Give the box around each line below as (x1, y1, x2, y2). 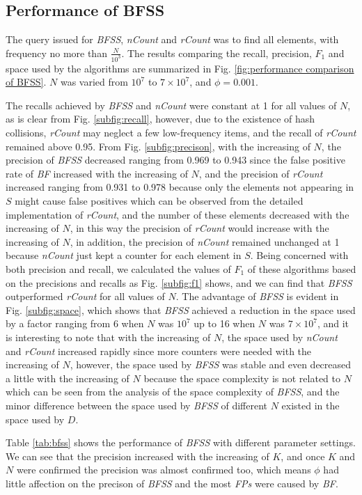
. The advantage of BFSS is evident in (175, 289, 339, 304)
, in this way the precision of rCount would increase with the (70, 221, 329, 235)
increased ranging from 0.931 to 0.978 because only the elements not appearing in (6, 180, 354, 194)
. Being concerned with (250, 248, 349, 262)
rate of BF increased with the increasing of (6, 166, 188, 180)
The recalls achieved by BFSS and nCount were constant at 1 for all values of (6, 97, 337, 112)
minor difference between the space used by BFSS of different (6, 398, 268, 412)
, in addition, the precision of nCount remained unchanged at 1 (70, 234, 340, 249)
